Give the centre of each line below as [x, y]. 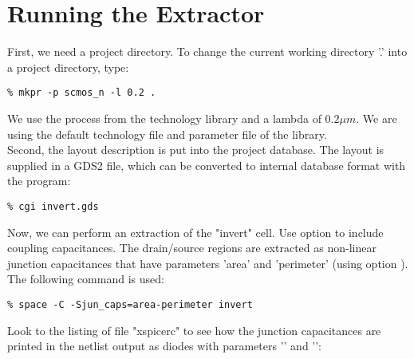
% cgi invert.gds [53, 206]
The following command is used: [86, 279]
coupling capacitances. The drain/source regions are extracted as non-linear [192, 248]
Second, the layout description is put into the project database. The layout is [196, 150]
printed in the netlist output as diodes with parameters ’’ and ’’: [165, 346]
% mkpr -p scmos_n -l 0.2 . [82, 93]
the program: [39, 181]
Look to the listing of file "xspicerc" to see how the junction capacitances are [194, 330]
